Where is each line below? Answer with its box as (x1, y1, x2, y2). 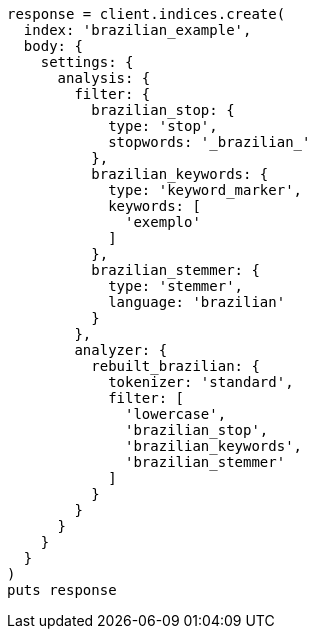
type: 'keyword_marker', (108, 182, 303, 198)
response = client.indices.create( (7, 6, 286, 22)
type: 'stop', (108, 118, 218, 134)
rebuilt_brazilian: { (91, 358, 260, 374)
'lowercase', (125, 406, 227, 422)
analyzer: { (74, 342, 168, 358)
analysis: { (57, 70, 151, 86)
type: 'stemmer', (108, 278, 244, 294)
